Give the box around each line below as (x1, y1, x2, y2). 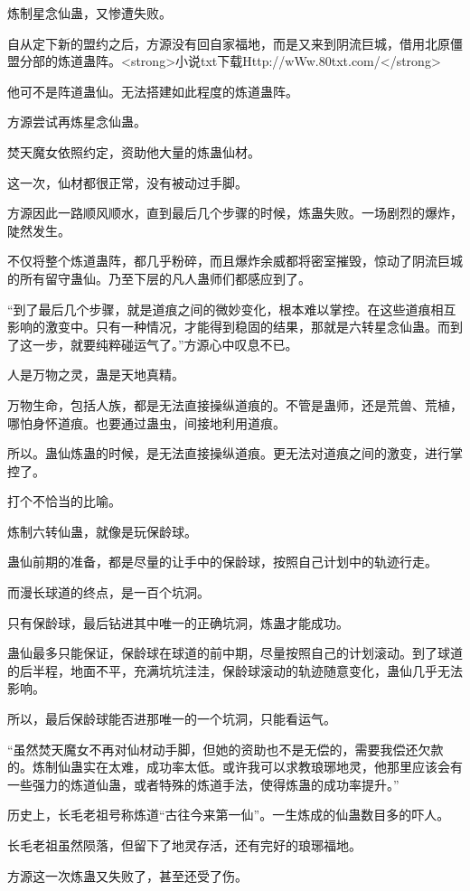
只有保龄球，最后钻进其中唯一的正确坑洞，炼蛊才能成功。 (7, 613, 349, 632)
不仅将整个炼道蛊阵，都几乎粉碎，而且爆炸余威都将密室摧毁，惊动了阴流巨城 (7, 251, 463, 270)
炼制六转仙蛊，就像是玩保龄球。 (7, 521, 197, 540)
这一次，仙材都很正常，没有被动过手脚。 (7, 173, 248, 192)
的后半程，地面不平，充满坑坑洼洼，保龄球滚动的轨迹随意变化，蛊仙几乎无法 (7, 661, 463, 680)
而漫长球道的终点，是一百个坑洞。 (7, 583, 210, 602)
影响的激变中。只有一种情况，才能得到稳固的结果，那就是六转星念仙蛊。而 (7, 317, 450, 336)
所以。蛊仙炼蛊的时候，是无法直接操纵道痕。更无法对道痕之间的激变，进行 (7, 444, 450, 463)
